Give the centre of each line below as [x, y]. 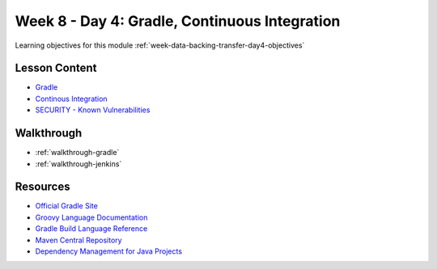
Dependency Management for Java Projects [108, 251]
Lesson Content [56, 68]
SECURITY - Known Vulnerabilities [93, 110]
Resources [42, 187]
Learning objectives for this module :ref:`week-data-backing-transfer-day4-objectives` [160, 45]
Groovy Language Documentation [91, 217]
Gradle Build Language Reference [91, 229]
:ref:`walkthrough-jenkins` [78, 164]
